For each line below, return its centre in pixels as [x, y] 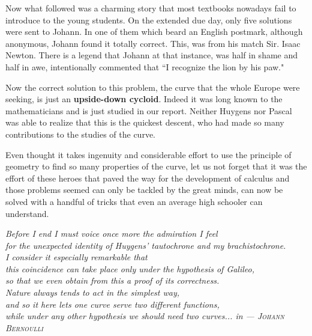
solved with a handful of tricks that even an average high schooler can [134, 201]
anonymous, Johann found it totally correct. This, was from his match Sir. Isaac [153, 43]
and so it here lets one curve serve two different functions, [112, 304]
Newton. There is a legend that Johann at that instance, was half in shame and [152, 55]
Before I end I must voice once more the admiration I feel [112, 234]
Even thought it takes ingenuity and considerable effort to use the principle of [148, 154]
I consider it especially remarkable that [76, 257]
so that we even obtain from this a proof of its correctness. [112, 280]
